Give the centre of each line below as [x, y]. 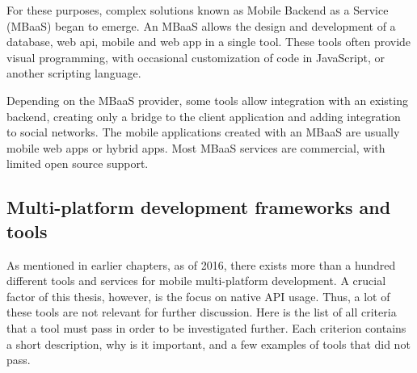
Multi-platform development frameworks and [199, 207]
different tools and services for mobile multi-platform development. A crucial [196, 281]
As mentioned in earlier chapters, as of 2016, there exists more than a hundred [201, 264]
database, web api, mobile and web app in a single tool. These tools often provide [209, 42]
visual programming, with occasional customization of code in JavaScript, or [196, 57]
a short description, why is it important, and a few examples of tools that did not [208, 344]
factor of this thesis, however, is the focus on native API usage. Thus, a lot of [198, 296]
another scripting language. [74, 73]
